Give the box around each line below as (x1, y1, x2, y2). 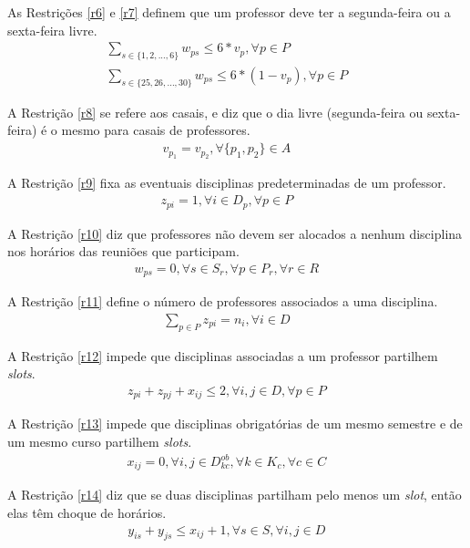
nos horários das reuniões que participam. (7, 242, 240, 261)
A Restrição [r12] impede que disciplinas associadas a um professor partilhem (7, 346, 438, 365)
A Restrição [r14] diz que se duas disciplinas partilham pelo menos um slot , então (7, 485, 462, 504)
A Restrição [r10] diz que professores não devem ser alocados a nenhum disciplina (7, 223, 463, 243)
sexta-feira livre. (7, 20, 97, 39)
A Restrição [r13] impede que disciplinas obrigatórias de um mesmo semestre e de (7, 414, 463, 433)
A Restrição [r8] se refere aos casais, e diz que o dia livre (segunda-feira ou (7, 102, 424, 121)
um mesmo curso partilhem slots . (7, 431, 192, 450)
